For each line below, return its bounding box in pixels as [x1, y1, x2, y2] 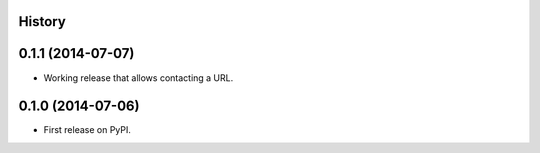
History [18, 13, 67, 30]
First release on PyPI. [43, 124, 132, 136]
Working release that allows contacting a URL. [43, 71, 234, 84]
